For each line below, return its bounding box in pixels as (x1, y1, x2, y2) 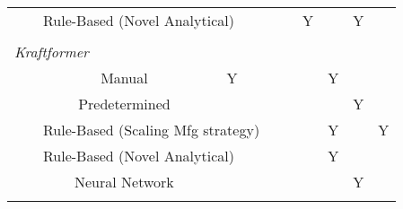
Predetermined (78, 93, 171, 114)
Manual (101, 67, 148, 88)
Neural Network (74, 171, 174, 192)
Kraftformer (14, 41, 89, 62)
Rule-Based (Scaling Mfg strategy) (43, 119, 260, 140)
